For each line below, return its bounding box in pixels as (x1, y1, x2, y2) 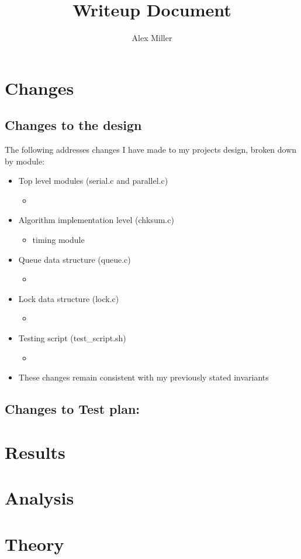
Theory (5, 531, 64, 555)
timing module (32, 234, 85, 246)
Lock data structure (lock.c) (18, 292, 119, 304)
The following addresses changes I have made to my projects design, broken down (5, 143, 297, 156)
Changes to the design (5, 116, 142, 134)
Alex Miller (132, 32, 172, 44)
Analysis (5, 486, 74, 510)
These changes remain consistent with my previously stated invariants (18, 371, 269, 383)
